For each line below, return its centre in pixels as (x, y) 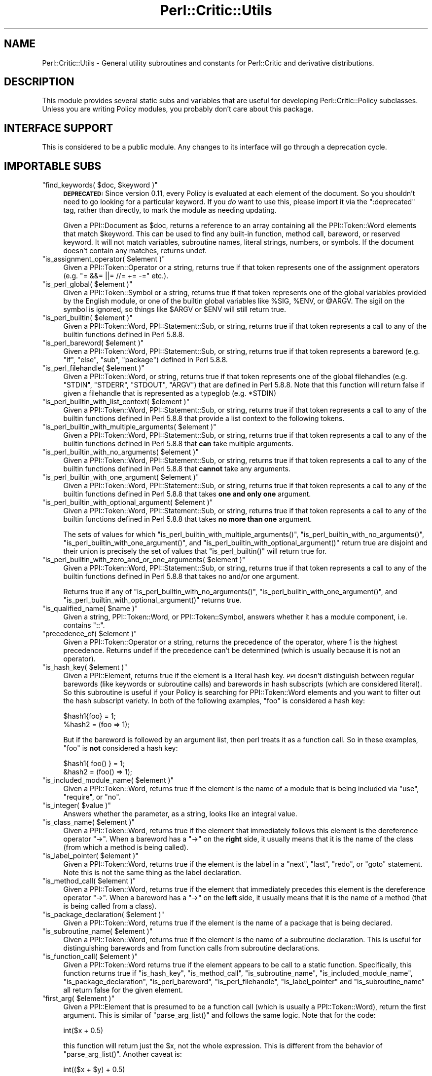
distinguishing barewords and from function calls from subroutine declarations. (192, 948)
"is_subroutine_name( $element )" (97, 931)
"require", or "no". (92, 797)
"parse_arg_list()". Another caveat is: (123, 1054)
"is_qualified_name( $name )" (90, 609)
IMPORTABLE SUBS (53, 166)
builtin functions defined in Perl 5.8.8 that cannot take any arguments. (177, 469)
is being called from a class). (110, 906)
